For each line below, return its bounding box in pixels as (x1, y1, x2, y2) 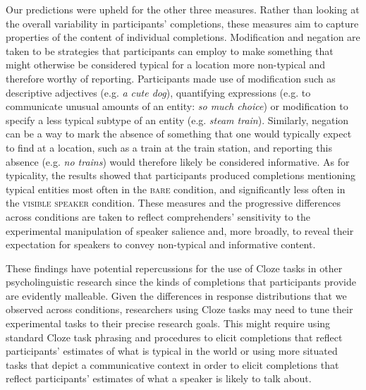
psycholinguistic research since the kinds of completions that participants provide (6, 274, 356, 289)
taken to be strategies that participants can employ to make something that (6, 43, 334, 58)
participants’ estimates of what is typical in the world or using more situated (6, 343, 338, 358)
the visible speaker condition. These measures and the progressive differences (6, 195, 341, 210)
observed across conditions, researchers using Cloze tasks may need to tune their (6, 302, 353, 317)
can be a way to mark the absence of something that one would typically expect (6, 126, 352, 141)
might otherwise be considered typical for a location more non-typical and (6, 57, 325, 72)
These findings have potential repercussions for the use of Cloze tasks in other (6, 260, 343, 275)
